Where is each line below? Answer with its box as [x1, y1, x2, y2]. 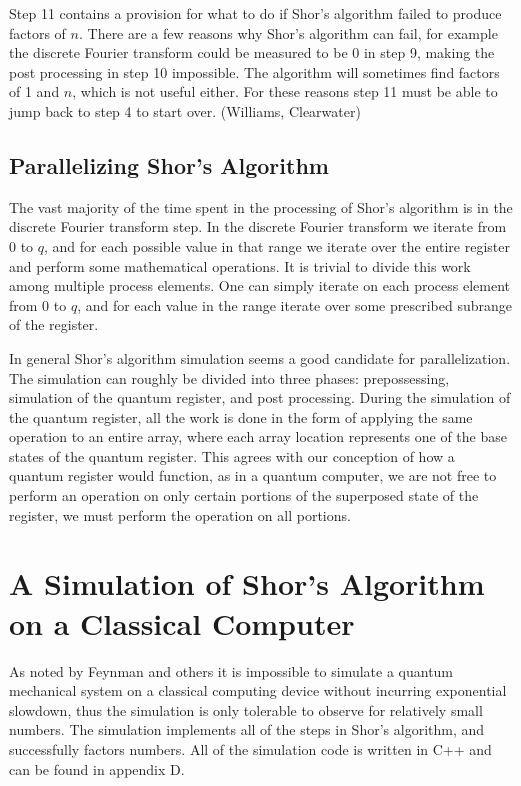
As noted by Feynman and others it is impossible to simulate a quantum [9, 660, 454, 681]
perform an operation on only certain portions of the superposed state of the [9, 485, 479, 506]
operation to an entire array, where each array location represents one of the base [9, 426, 507, 447]
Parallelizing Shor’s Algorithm [9, 149, 329, 180]
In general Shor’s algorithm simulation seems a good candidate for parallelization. [9, 347, 511, 368]
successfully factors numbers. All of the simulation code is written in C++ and [9, 738, 492, 759]
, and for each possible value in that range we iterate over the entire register [44, 235, 510, 256]
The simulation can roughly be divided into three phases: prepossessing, [9, 367, 450, 388]
